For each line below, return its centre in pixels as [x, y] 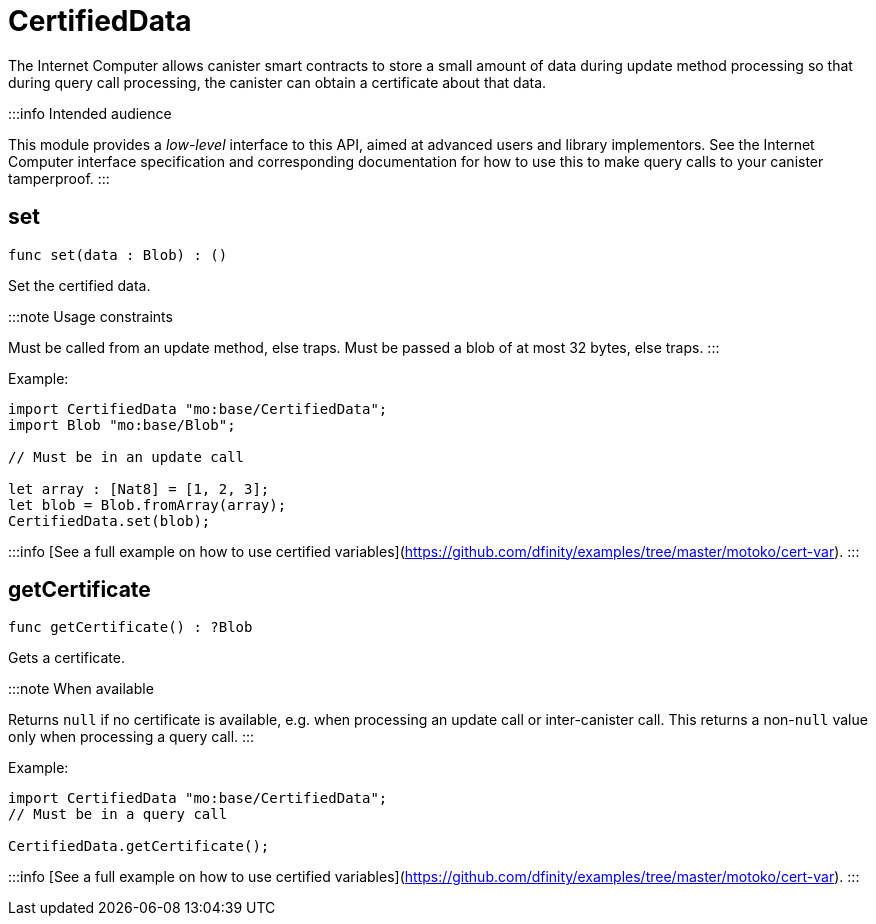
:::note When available [81, 689]
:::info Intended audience [90, 113]
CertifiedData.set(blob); [109, 520]
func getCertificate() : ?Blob [130, 627]
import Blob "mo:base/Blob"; [122, 424]
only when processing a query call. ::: [131, 737]
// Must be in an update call [126, 456]
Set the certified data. [79, 285]
